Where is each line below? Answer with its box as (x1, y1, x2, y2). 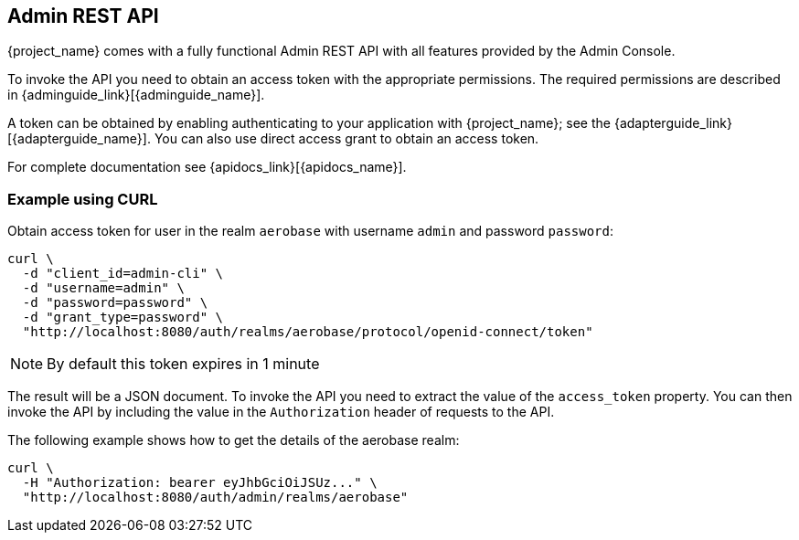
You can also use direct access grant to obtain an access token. (154, 131, 539, 147)
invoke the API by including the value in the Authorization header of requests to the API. (7, 404, 555, 420)
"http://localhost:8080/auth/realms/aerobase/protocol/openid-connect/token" (22, 324, 593, 340)
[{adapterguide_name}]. (7, 131, 151, 147)
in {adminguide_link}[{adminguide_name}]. (7, 87, 265, 103)
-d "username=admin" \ (22, 281, 185, 296)
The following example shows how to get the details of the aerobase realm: (7, 432, 460, 449)
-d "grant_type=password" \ (22, 310, 224, 325)
